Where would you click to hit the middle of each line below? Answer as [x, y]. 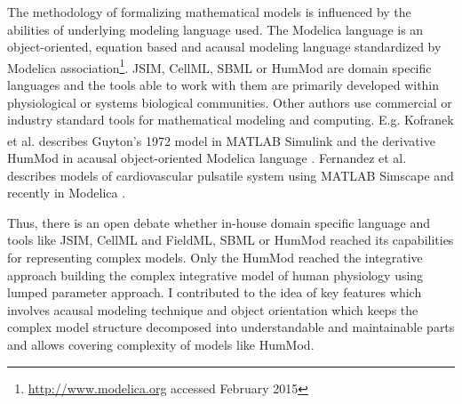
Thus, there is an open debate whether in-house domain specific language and [219, 222]
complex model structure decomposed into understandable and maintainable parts [231, 327]
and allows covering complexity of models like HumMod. [161, 344]
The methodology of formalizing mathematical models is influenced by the [209, 12]
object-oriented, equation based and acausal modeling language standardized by [224, 47]
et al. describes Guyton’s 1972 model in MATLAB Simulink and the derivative [221, 140]
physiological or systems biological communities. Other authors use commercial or [230, 102]
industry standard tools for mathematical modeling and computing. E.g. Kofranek [231, 120]
